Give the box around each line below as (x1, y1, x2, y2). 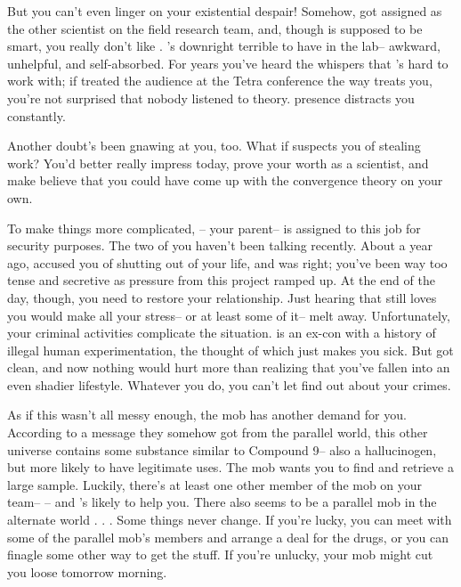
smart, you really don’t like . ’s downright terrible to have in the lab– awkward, (7, 37, 441, 55)
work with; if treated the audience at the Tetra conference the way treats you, (7, 71, 433, 90)
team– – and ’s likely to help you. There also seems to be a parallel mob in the (7, 493, 437, 511)
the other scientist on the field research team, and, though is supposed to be (7, 19, 423, 37)
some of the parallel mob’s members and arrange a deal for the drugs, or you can (7, 527, 449, 546)
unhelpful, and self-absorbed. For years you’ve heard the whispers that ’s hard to (7, 53, 449, 72)
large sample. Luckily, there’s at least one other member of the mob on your (7, 475, 423, 493)
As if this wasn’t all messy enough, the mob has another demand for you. (7, 405, 407, 424)
